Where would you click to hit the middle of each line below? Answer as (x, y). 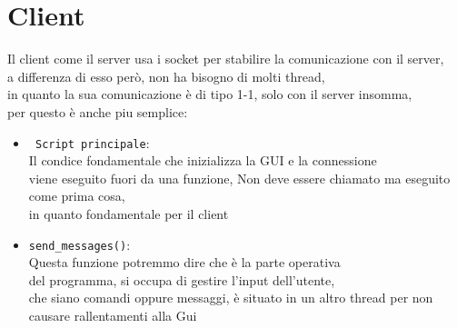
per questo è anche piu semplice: (98, 111)
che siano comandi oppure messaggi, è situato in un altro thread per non (231, 298)
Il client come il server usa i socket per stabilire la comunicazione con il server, (226, 59)
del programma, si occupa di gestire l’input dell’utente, (182, 279)
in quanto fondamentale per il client (129, 213)
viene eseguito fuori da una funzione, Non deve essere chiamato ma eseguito (239, 178)
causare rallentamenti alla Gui (113, 315)
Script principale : (92, 142)
